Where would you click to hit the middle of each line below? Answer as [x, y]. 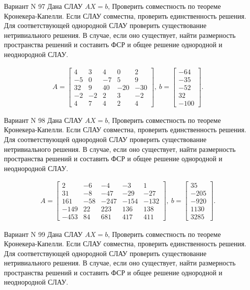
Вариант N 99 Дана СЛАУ [43, 234]
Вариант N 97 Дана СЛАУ [43, 6]
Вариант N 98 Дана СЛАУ [43, 120]
